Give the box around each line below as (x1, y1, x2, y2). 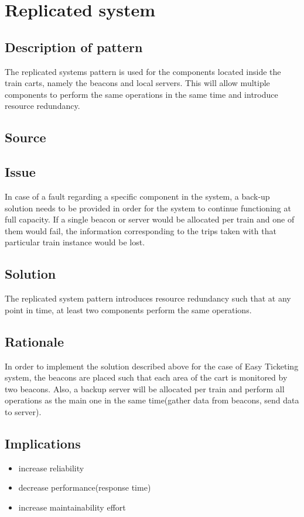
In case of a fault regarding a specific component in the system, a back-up (5, 190, 270, 202)
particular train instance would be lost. (5, 236, 145, 248)
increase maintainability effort (18, 501, 126, 513)
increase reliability (18, 461, 84, 474)
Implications (5, 434, 81, 452)
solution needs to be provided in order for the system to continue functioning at (5, 201, 291, 214)
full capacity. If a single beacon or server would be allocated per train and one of (5, 213, 295, 225)
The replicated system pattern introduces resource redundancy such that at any (5, 292, 291, 304)
